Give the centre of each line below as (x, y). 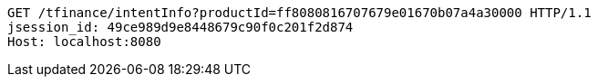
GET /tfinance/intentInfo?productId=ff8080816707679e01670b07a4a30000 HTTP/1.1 (299, 13)
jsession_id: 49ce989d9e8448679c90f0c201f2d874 (180, 27)
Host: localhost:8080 (84, 42)
